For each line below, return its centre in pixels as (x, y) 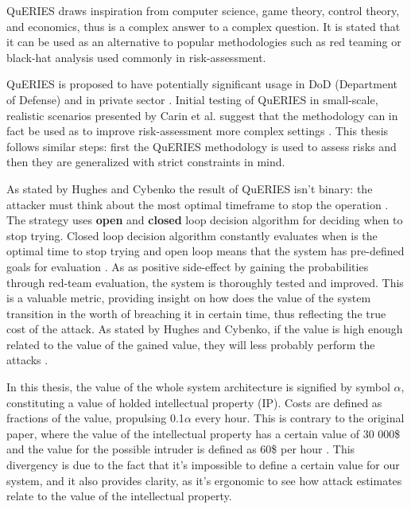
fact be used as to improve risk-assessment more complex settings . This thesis (198, 131)
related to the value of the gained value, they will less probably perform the (191, 344)
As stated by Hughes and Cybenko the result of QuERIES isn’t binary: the (190, 188)
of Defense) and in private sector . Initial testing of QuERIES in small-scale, (192, 99)
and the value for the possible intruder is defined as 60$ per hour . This (181, 449)
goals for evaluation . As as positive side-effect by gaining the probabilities (188, 266)
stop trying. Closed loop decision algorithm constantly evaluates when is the (192, 235)
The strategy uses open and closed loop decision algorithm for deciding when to (205, 220)
